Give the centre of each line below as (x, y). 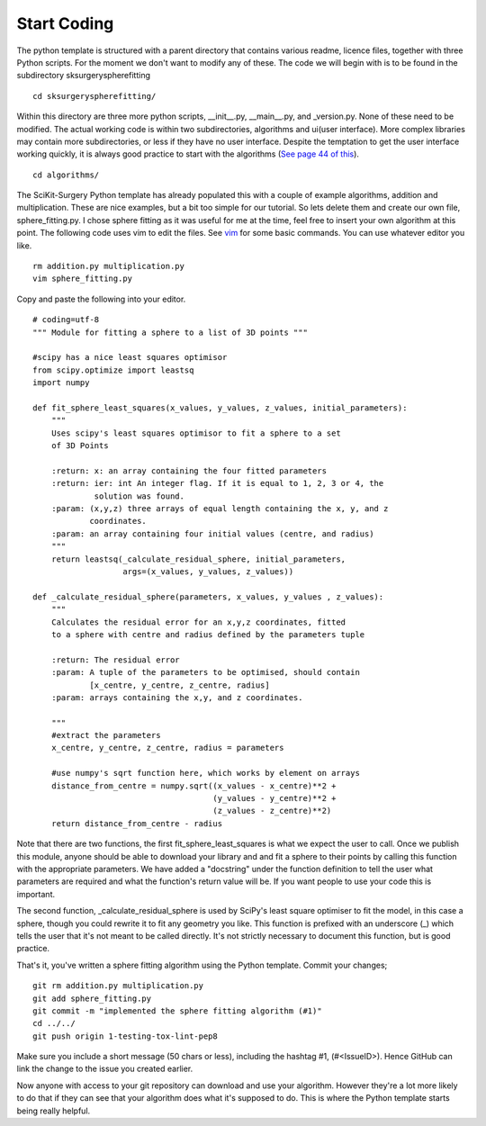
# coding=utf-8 (66, 320)
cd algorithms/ (66, 175)
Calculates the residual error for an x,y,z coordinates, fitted (198, 622)
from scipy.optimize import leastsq (113, 370)
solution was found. (139, 496)
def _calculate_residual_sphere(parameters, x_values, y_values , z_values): (208, 597)
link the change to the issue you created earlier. (105, 1069)
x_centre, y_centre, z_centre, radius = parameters (167, 748)
